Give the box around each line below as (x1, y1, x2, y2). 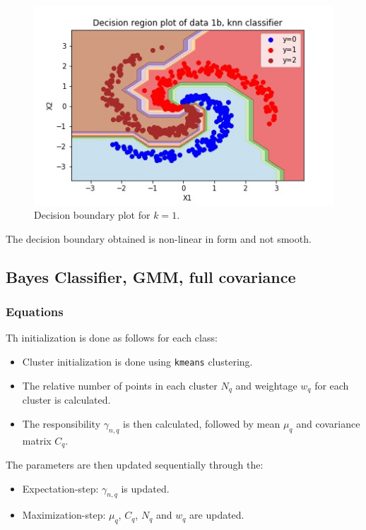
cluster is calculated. (22, 392, 111, 407)
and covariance (296, 416, 360, 430)
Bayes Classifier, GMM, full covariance (6, 265, 296, 287)
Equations (6, 303, 64, 320)
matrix (22, 433, 52, 447)
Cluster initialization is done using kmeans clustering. (22, 354, 253, 369)
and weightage (235, 378, 297, 392)
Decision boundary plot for (34, 207, 150, 222)
